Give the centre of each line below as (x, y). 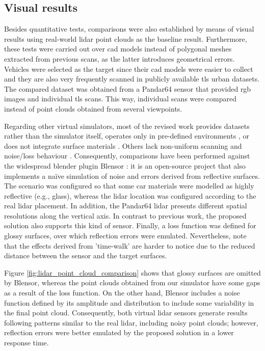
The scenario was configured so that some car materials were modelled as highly (129, 186)
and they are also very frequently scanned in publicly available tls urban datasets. (132, 79)
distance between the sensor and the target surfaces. (86, 255)
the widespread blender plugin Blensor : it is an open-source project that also (125, 165)
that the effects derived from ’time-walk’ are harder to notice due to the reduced (130, 245)
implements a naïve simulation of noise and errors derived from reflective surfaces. (132, 175)
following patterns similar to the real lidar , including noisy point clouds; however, (131, 322)
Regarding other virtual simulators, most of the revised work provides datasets (127, 126)
